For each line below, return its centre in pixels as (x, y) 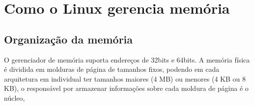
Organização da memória (69, 39)
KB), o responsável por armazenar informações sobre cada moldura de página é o (126, 88)
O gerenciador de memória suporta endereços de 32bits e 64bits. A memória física (127, 59)
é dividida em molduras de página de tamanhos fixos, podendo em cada (112, 69)
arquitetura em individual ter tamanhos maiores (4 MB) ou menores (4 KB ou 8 (125, 78)
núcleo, (14, 97)
